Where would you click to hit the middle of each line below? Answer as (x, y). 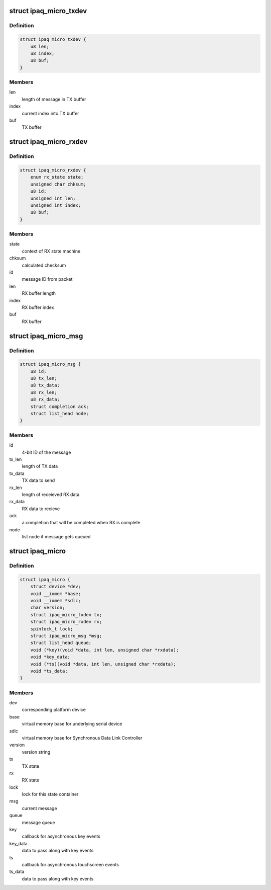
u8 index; (42, 53)
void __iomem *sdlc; (56, 600)
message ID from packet (47, 279)
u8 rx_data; (45, 399)
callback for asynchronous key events (61, 836)
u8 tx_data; (45, 385)
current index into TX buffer (51, 113)
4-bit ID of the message (46, 452)
